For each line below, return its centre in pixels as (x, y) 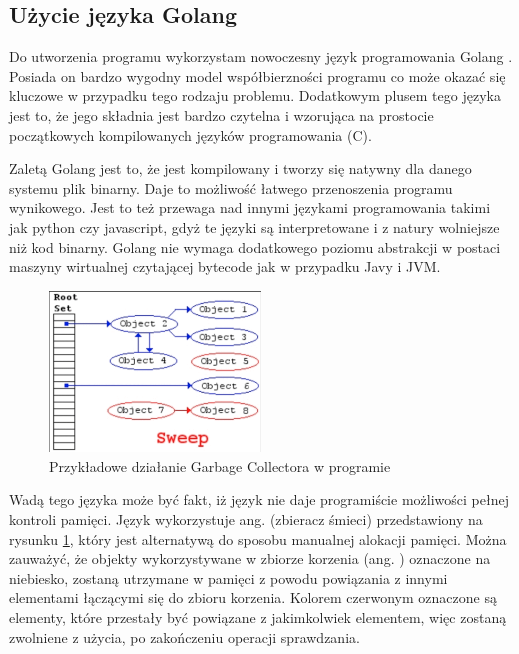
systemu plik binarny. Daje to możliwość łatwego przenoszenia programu (231, 187)
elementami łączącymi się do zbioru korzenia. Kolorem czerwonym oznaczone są (253, 597)
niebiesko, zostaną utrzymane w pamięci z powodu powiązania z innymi (228, 577)
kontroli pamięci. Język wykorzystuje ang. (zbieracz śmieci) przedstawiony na (246, 519)
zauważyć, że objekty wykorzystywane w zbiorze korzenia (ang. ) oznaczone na (250, 558)
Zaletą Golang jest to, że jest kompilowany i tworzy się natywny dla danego (240, 168)
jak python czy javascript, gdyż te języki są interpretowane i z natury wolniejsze (254, 226)
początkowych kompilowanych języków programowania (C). (190, 134)
